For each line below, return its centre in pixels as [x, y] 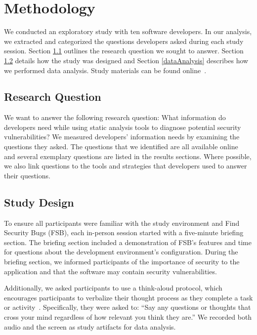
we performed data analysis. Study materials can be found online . [105, 70]
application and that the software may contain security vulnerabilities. [110, 271]
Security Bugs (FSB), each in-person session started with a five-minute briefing [124, 232]
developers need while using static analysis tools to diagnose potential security [123, 127]
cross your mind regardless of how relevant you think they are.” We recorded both [128, 317]
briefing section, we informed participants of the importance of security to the [122, 262]
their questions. [27, 175]
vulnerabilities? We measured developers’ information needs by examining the [122, 137]
